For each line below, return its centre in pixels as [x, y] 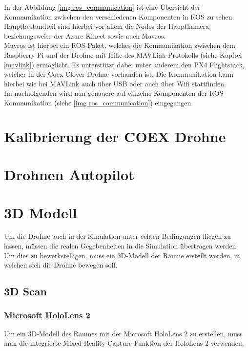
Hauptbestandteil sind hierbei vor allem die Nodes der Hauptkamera [107, 26]
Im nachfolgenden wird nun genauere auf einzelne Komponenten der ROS [114, 93]
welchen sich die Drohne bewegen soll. [61, 265]
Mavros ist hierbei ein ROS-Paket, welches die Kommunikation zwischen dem [120, 45]
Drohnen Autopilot [69, 175]
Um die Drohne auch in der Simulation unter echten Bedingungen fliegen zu [117, 236]
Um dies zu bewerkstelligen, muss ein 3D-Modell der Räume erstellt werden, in [122, 255]
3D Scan [25, 291]
